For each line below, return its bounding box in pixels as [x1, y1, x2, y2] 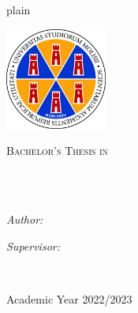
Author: [6, 210, 43, 227]
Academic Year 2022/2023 [6, 290, 132, 307]
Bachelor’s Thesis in [6, 142, 109, 159]
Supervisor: [6, 237, 60, 254]
